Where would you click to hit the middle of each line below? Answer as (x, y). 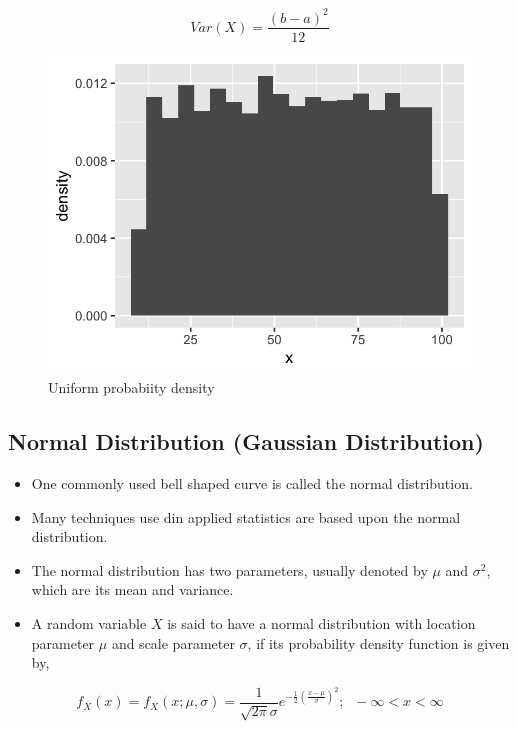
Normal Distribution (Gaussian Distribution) (246, 441)
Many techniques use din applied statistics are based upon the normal (246, 516)
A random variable (89, 622)
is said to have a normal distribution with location (321, 622)
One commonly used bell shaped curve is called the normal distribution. (252, 482)
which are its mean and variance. (132, 589)
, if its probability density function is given (378, 642)
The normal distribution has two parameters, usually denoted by (229, 569)
